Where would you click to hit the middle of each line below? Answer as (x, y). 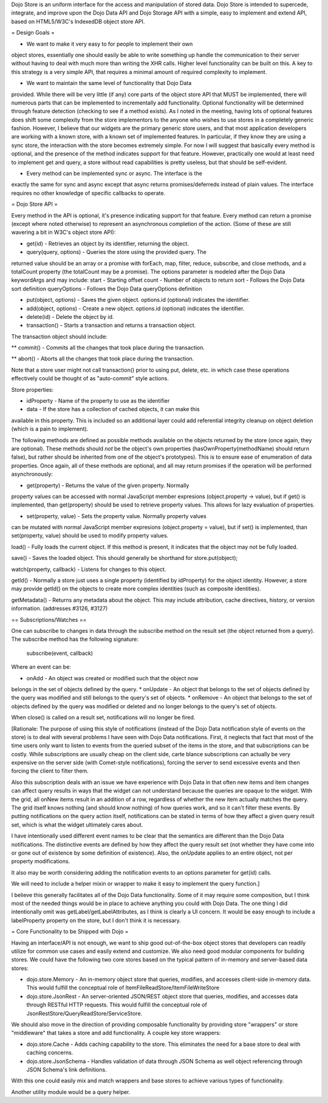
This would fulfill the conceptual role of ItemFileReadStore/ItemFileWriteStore (123, 988)
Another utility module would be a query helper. (71, 1092)
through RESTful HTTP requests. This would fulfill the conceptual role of (117, 1005)
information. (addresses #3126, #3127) (60, 609)
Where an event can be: (41, 667)
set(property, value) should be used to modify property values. (90, 536)
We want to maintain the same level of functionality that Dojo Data (109, 83)
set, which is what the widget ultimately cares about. (77, 825)
